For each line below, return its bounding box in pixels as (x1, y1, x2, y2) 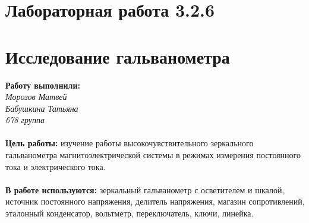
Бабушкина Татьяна (5, 102, 78, 114)
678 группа (5, 114, 45, 126)
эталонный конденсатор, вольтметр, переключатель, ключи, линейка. (5, 207, 254, 219)
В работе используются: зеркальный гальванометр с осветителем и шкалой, (5, 183, 285, 196)
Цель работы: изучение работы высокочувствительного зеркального (5, 137, 254, 149)
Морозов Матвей (5, 90, 67, 103)
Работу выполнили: (5, 78, 80, 91)
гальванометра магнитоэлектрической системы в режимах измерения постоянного (5, 149, 301, 161)
